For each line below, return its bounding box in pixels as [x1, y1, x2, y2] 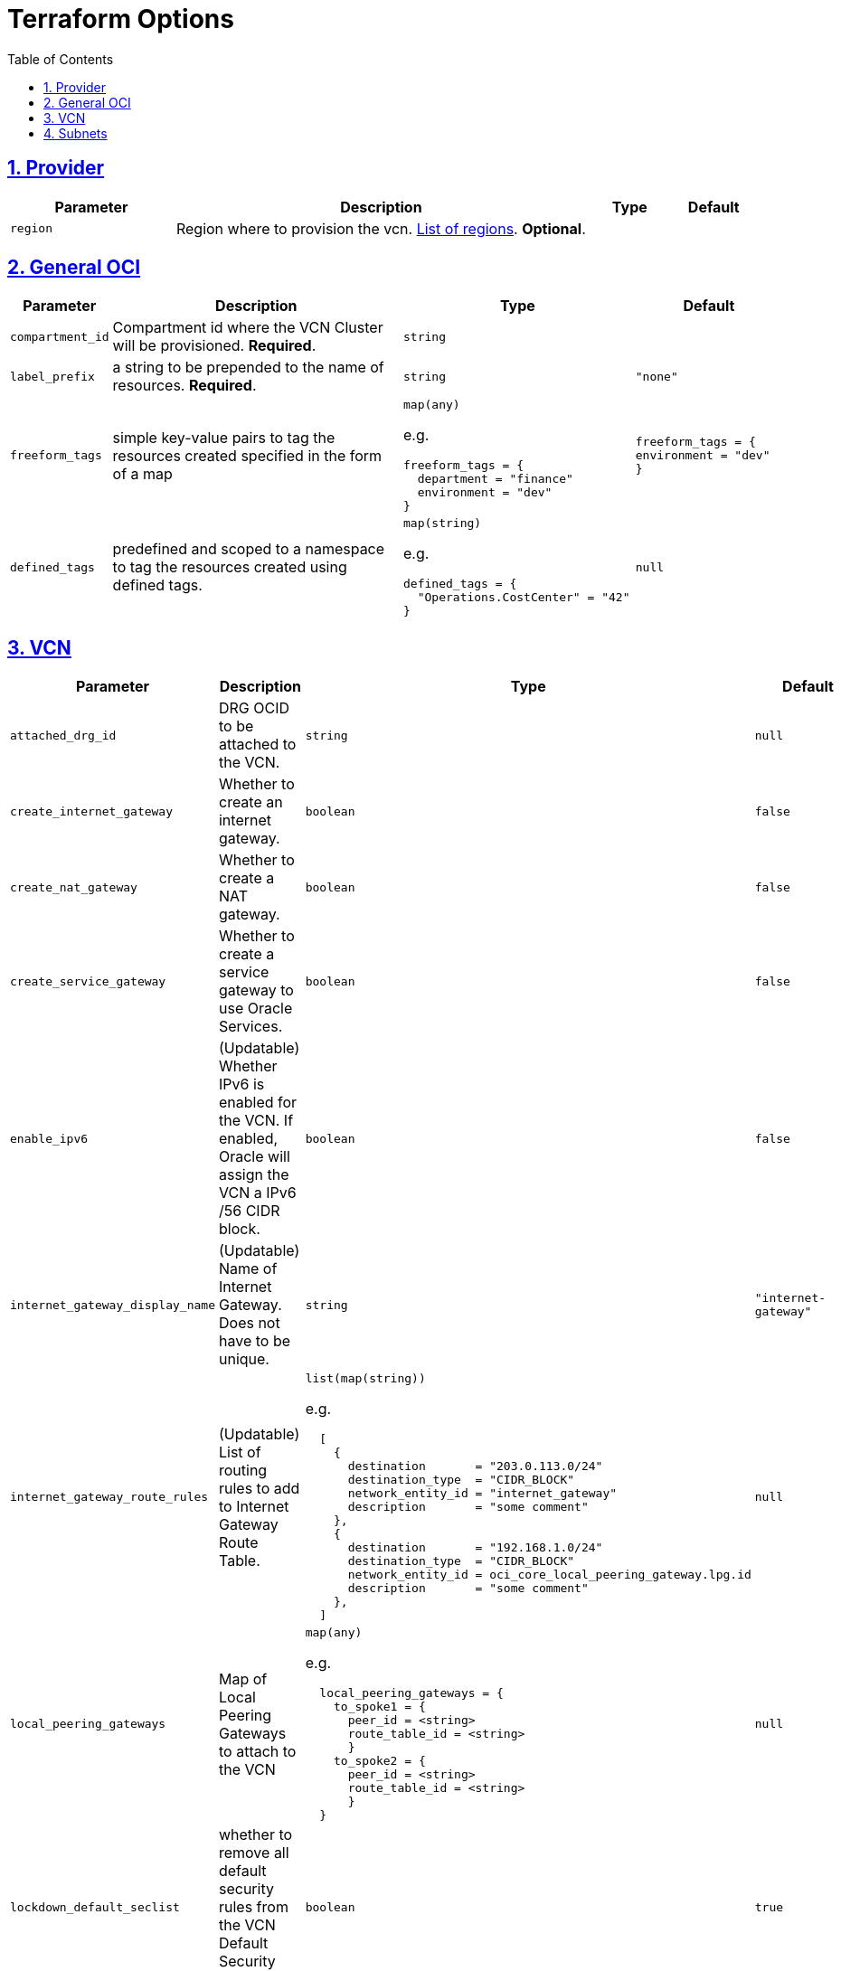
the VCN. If [218, 1111, 294, 1130]
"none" [635, 369, 678, 383]
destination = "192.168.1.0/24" [347, 1541, 603, 1555]
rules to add [218, 1478, 300, 1497]
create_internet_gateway [10, 804, 174, 818]
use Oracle [218, 999, 293, 1018]
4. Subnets [43, 125, 108, 141]
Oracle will [218, 1147, 290, 1166]
